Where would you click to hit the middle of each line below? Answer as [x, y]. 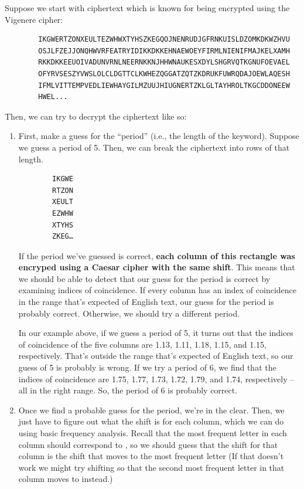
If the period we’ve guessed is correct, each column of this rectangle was [157, 255]
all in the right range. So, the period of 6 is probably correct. [128, 390]
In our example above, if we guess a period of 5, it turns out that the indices [156, 333]
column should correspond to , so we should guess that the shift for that [148, 444]
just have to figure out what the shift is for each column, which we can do [151, 421]
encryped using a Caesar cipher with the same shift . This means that [157, 267]
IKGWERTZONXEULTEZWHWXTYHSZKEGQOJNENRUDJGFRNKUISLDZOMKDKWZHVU [164, 40]
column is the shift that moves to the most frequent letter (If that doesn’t [151, 456]
